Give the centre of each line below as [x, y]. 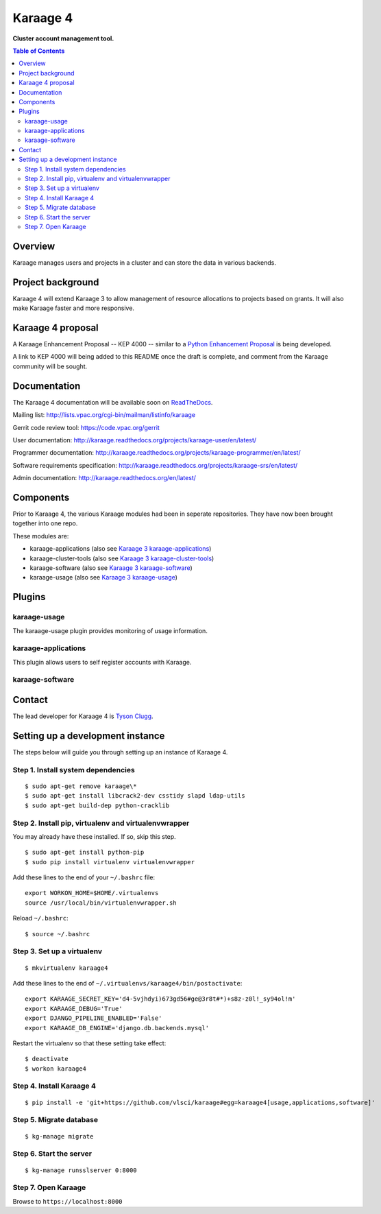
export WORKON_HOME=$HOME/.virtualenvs [92, 893]
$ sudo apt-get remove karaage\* [81, 786]
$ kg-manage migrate [59, 1136]
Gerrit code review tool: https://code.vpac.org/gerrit [86, 427]
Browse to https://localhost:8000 [67, 1201]
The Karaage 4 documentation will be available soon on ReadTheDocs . [113, 402]
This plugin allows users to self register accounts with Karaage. [102, 662]
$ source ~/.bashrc [58, 934]
